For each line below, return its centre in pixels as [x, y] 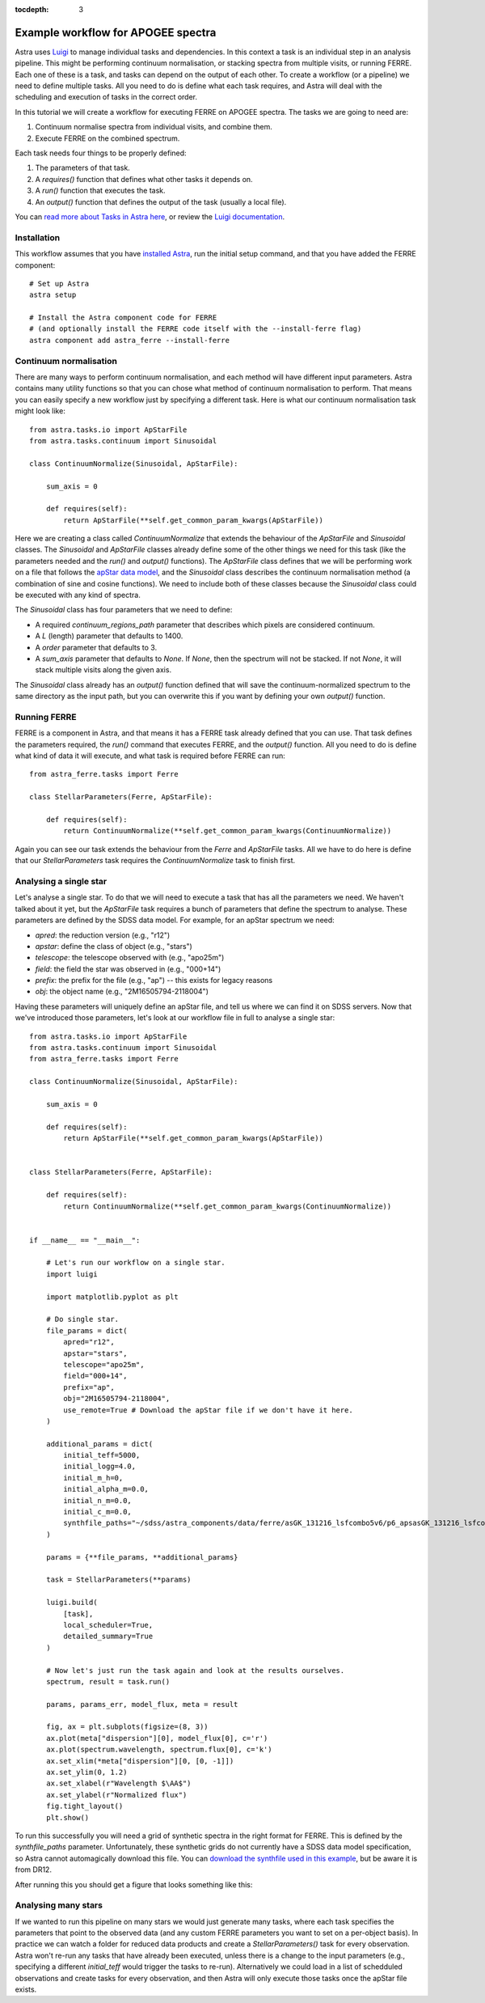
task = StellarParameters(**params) [118, 1580]
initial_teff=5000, [102, 1455]
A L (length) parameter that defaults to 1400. [109, 636]
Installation [38, 237]
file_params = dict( [86, 1330]
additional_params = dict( [99, 1444]
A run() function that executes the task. [100, 191]
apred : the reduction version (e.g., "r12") [103, 935]
